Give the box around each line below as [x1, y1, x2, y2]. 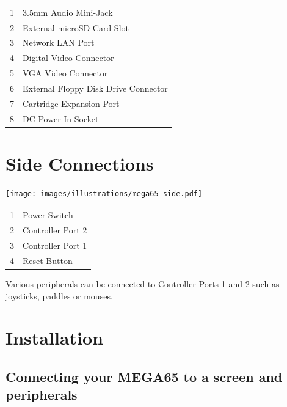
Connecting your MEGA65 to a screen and [5, 367, 283, 386]
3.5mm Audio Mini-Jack [23, 5, 113, 18]
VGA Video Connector [23, 67, 108, 79]
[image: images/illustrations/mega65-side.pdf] [5, 189, 203, 198]
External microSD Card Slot [23, 21, 129, 34]
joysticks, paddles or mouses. [5, 289, 113, 302]
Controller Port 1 [23, 238, 87, 251]
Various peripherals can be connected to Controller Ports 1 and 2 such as [5, 277, 280, 290]
